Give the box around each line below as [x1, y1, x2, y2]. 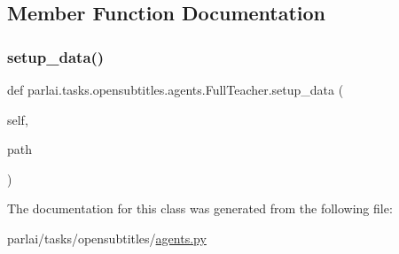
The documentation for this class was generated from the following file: [7, 199, 393, 218]
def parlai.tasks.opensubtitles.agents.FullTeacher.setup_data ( [7, 81, 344, 98]
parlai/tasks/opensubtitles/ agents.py [7, 228, 207, 247]
